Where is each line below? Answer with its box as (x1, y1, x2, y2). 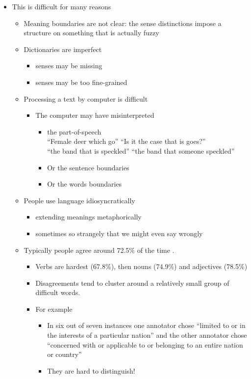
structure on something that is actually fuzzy (24, 27, 159, 38)
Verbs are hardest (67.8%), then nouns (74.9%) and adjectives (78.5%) (35, 261, 248, 271)
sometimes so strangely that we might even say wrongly (35, 228, 203, 238)
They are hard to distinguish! (47, 365, 135, 376)
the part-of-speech (47, 126, 101, 136)
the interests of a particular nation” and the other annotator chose (47, 330, 247, 340)
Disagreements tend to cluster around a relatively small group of (35, 277, 229, 288)
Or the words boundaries (47, 179, 122, 189)
